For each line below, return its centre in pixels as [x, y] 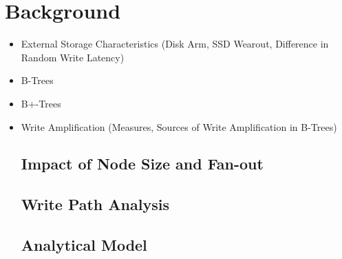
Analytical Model [84, 245]
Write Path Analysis [95, 204]
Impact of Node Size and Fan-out [142, 164]
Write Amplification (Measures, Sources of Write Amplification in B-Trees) [179, 126]
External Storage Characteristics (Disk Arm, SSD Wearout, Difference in [175, 44]
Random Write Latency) [73, 57]
